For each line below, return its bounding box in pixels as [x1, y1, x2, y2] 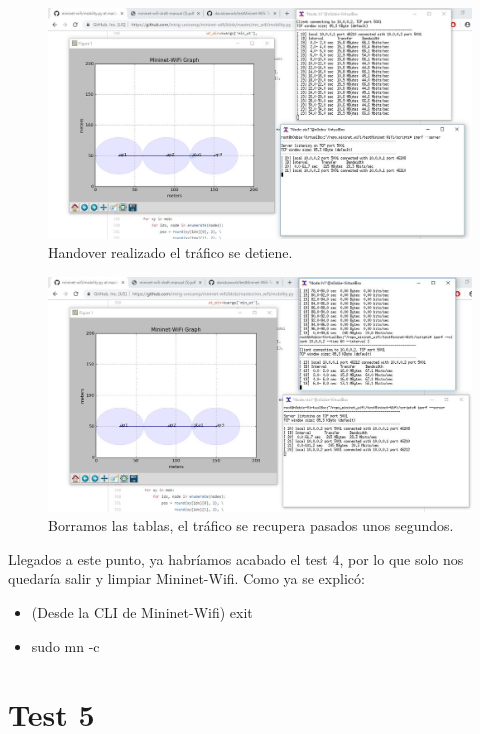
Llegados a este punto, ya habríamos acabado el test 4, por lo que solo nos [8, 548, 464, 569]
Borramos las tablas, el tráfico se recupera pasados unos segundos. [48, 515, 454, 536]
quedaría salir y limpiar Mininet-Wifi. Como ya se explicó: [8, 568, 365, 589]
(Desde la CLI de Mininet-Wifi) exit [31, 601, 253, 622]
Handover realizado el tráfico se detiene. [48, 242, 293, 263]
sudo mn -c [31, 635, 100, 656]
